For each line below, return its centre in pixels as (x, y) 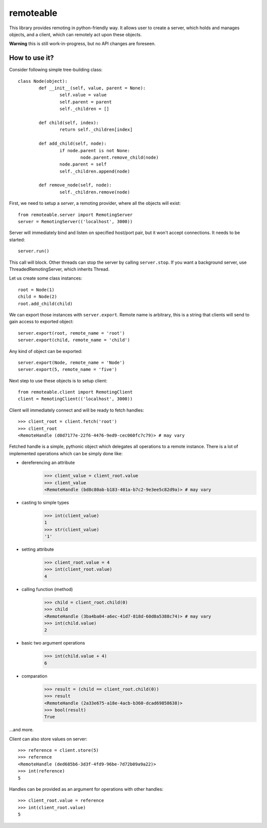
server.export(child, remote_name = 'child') (74, 340)
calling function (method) (47, 589)
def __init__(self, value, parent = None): (92, 88)
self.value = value (83, 95)
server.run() (34, 251)
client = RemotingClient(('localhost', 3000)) (75, 399)
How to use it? (31, 58)
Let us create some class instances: (46, 278)
